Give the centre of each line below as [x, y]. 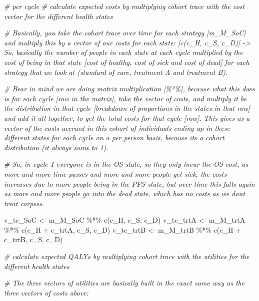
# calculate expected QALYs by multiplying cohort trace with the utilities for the [127, 256]
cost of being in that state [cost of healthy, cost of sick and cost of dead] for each [127, 62]
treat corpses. [24, 203]
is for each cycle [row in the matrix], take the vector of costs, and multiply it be [125, 98]
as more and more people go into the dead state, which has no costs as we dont [124, 193]
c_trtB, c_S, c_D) [33, 239]
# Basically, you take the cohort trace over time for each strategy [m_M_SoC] [125, 33]
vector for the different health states [58, 16]
